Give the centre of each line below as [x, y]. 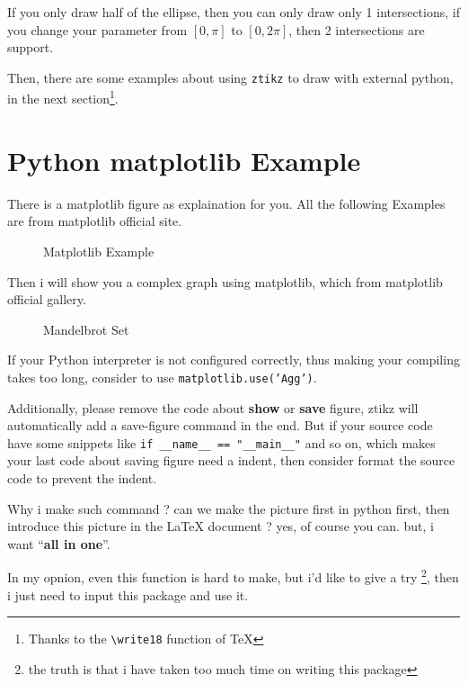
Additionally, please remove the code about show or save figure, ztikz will [213, 407]
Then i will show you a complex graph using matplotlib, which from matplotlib [225, 281]
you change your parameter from [97, 29]
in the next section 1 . [63, 97]
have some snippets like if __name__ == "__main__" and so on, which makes [221, 442]
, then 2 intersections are [357, 29]
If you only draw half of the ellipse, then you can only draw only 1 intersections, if [234, 12]
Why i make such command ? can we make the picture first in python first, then [229, 508]
